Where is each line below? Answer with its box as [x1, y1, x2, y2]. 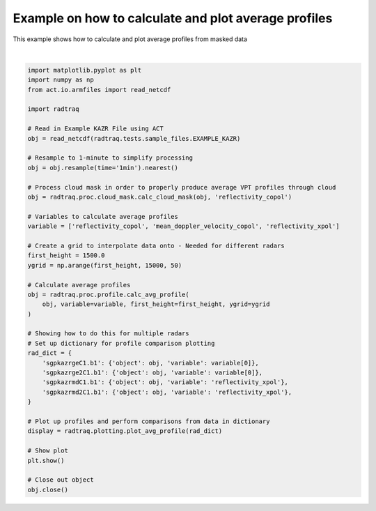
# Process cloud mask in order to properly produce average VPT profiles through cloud [27, 183, 336, 191]
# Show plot [27, 447, 69, 455]
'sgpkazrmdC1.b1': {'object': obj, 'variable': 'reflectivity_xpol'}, [42, 379, 289, 386]
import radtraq [27, 105, 79, 113]
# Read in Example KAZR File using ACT [27, 125, 164, 132]
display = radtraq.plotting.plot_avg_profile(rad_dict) [27, 427, 223, 435]
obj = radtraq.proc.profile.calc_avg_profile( [27, 290, 189, 298]
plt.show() [27, 457, 65, 464]
